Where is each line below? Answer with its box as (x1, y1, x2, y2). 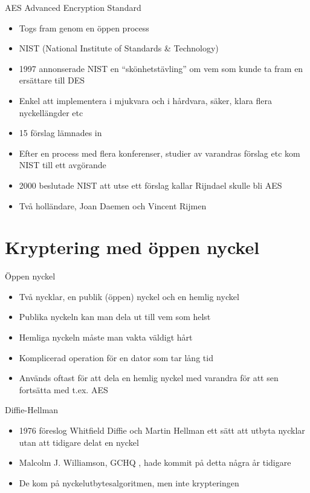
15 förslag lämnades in (19, 126, 102, 139)
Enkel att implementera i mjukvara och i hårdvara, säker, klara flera (19, 94, 273, 106)
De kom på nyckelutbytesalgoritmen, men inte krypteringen (19, 476, 239, 489)
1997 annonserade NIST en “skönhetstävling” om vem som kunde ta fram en (19, 62, 303, 74)
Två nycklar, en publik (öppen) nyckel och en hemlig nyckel (19, 290, 239, 302)
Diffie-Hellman (5, 403, 59, 416)
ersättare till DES (19, 74, 85, 87)
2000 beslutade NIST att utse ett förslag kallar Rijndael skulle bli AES (19, 178, 282, 191)
